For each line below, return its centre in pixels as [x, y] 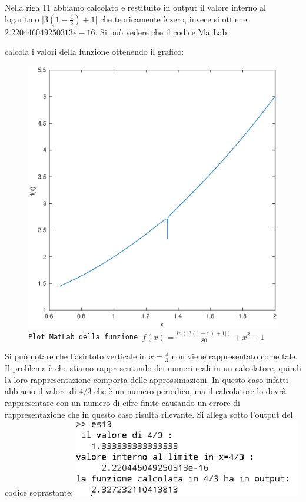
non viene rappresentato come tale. [235, 356]
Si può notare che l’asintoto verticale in [76, 356]
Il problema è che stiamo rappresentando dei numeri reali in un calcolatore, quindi [153, 368]
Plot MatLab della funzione [83, 337]
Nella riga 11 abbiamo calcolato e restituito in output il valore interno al [135, 7]
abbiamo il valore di [41, 391]
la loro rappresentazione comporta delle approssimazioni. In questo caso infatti [147, 379]
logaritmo [22, 19]
